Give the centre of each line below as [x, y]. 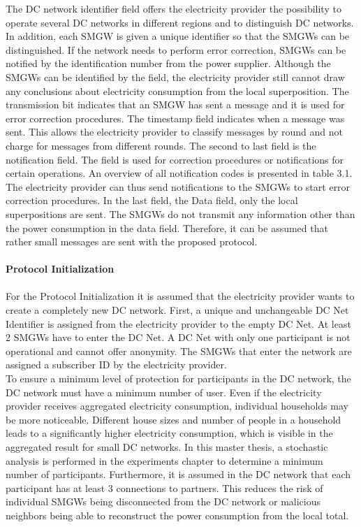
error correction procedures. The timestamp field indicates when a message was [175, 118]
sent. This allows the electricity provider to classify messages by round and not [174, 132]
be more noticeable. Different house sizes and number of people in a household [174, 419]
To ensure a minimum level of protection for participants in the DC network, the [178, 378]
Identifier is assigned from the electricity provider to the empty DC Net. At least [178, 323]
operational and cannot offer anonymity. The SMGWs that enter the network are [179, 351]
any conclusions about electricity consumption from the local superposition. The [177, 91]
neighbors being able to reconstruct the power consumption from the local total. [177, 515]
